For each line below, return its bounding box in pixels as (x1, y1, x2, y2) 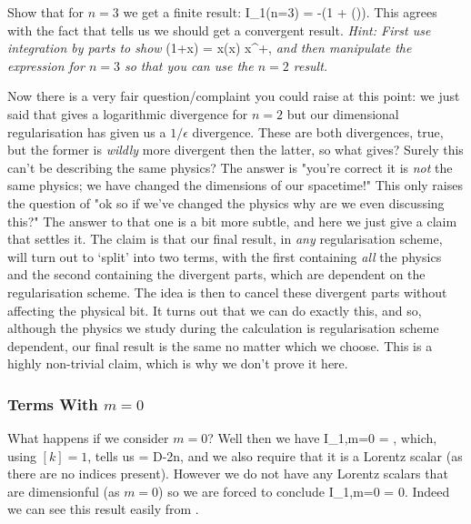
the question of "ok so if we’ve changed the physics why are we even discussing (7, 193, 445, 212)
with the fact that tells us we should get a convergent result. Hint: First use (7, 20, 431, 39)
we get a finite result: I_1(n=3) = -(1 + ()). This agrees (123, 3, 437, 21)
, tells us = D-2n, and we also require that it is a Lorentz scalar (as (87, 446, 463, 465)
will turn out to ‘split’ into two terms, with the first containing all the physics (7, 247, 442, 266)
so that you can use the (124, 55, 254, 75)
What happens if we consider (7, 428, 169, 448)
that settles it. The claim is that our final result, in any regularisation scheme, (7, 229, 443, 248)
